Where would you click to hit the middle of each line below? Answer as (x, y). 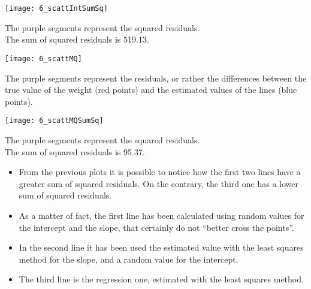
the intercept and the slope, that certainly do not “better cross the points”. (156, 227)
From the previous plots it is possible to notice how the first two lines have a (160, 172)
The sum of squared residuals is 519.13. (77, 39)
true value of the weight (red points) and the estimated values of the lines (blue (151, 90)
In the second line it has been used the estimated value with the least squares (161, 247)
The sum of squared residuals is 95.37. (75, 151)
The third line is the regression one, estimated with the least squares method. (161, 279)
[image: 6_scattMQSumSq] (54, 121)
